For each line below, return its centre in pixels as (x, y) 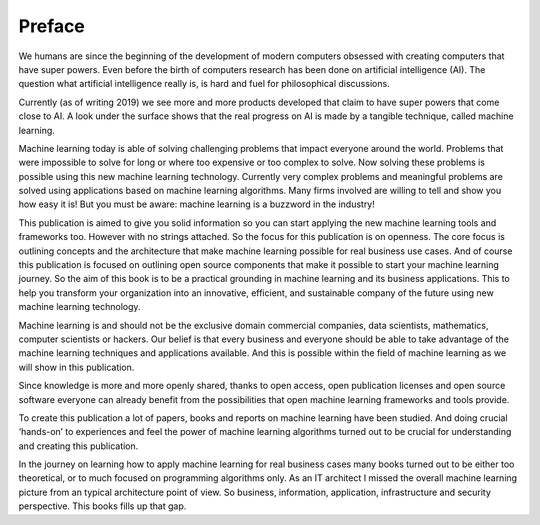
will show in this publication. (76, 367)
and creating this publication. (78, 446)
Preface (51, 26)
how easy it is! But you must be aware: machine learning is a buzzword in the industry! (196, 204)
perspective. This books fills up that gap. (102, 506)
